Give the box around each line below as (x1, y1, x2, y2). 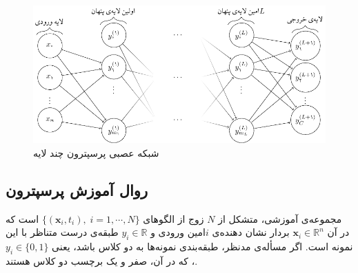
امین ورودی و (150, 225, 206, 239)
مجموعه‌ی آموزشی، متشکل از (218, 211, 342, 226)
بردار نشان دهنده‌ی (212, 225, 290, 239)
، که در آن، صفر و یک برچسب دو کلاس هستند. (6, 253, 198, 267)
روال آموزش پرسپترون (6, 179, 148, 200)
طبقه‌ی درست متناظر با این (6, 225, 119, 239)
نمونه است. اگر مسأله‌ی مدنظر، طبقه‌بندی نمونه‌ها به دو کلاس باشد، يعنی (52, 239, 353, 254)
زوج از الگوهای (143, 211, 204, 226)
